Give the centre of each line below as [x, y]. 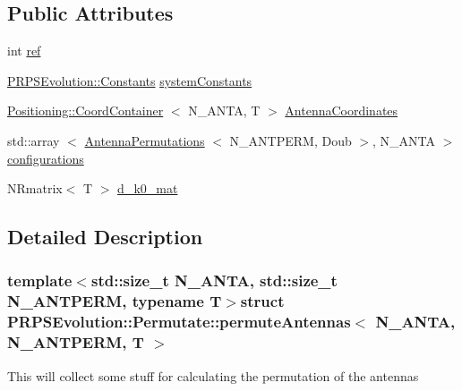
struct [262, 301]
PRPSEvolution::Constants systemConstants [130, 80]
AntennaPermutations [145, 140]
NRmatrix [35, 188]
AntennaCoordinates [342, 110]
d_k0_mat [148, 188]
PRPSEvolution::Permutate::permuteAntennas [179, 322]
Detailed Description [105, 237]
